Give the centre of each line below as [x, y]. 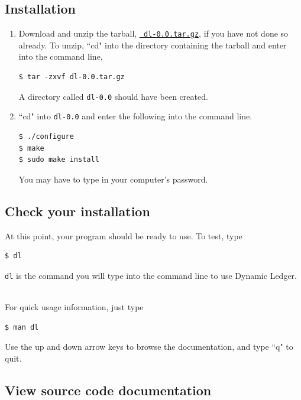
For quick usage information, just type [74, 306]
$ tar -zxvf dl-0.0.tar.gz [72, 77]
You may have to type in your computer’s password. [113, 179]
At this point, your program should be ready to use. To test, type [124, 235]
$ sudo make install [59, 160]
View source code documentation [108, 390]
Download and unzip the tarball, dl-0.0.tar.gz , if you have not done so [153, 33]
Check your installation [77, 211]
